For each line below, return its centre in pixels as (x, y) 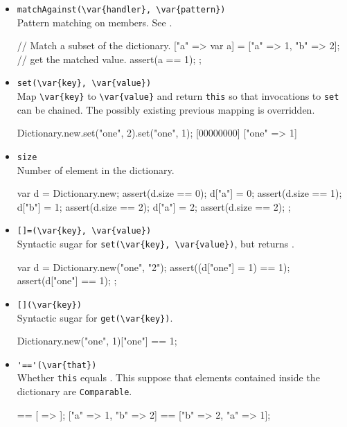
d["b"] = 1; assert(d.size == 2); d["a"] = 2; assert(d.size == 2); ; (154, 206)
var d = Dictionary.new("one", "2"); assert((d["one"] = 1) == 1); (153, 267)
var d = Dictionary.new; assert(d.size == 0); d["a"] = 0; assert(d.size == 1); (179, 193)
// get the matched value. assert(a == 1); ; (109, 59)
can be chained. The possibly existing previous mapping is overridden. (166, 109)
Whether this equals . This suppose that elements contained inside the (168, 377)
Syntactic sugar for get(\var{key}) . (95, 317)
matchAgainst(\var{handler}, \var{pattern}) (121, 10)
